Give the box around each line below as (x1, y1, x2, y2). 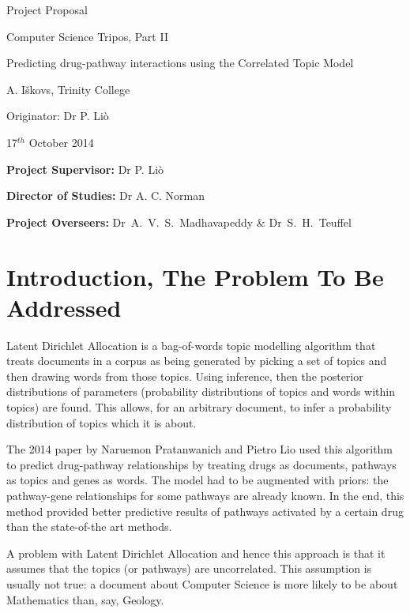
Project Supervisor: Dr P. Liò (6, 160, 164, 177)
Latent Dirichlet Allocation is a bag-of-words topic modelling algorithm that (6, 337, 376, 353)
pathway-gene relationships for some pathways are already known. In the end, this (6, 487, 404, 503)
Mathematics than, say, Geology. (6, 591, 164, 607)
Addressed (6, 291, 122, 323)
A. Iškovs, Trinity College (6, 81, 130, 97)
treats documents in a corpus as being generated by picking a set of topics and (6, 352, 387, 369)
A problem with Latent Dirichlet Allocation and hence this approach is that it (6, 544, 386, 561)
